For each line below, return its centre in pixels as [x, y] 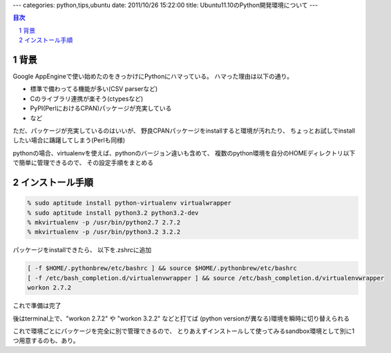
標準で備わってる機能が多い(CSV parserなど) [94, 89]
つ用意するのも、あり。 [46, 341]
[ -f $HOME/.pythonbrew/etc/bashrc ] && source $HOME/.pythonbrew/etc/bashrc [162, 268]
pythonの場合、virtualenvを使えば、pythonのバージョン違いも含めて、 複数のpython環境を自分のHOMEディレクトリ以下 [184, 153]
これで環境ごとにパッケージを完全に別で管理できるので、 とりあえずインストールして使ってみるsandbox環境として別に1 [184, 331]
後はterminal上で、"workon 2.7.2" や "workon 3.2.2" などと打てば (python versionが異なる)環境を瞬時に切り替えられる [181, 318]
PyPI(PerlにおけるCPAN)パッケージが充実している [101, 108]
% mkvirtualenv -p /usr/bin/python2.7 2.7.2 [104, 222]
